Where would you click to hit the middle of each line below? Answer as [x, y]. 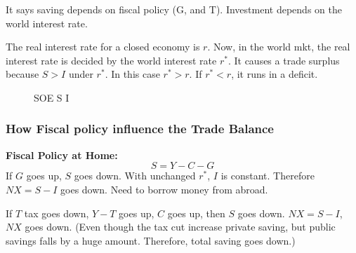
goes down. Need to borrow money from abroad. [164, 189]
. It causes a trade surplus [284, 60]
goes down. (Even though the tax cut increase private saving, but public [180, 227]
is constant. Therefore [268, 176]
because [22, 74]
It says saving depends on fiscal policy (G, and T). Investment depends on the [174, 9]
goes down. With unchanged [135, 176]
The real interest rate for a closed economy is [103, 47]
